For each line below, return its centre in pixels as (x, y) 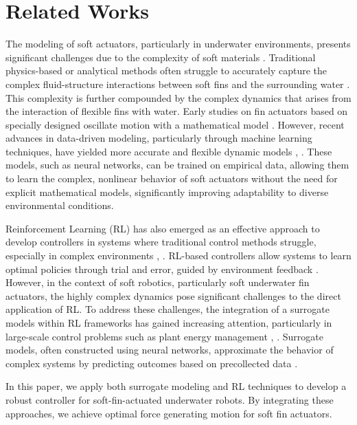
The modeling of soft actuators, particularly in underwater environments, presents (178, 44)
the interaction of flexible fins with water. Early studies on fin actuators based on (177, 111)
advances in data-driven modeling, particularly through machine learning (159, 138)
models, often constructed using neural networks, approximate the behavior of (170, 350)
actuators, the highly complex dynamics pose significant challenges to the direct (173, 295)
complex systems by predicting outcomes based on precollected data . (152, 363)
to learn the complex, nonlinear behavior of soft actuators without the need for (172, 178)
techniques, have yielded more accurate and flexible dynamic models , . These (169, 151)
